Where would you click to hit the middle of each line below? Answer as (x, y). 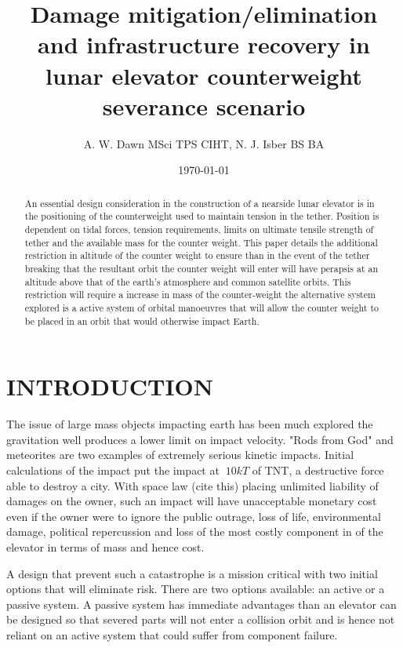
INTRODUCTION (110, 386)
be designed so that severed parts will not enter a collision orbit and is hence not (201, 619)
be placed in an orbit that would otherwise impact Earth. (142, 320)
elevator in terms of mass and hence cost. (105, 546)
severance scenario (204, 106)
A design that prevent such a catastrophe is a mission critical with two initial (192, 573)
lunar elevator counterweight (204, 75)
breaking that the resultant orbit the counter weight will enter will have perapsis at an (201, 268)
